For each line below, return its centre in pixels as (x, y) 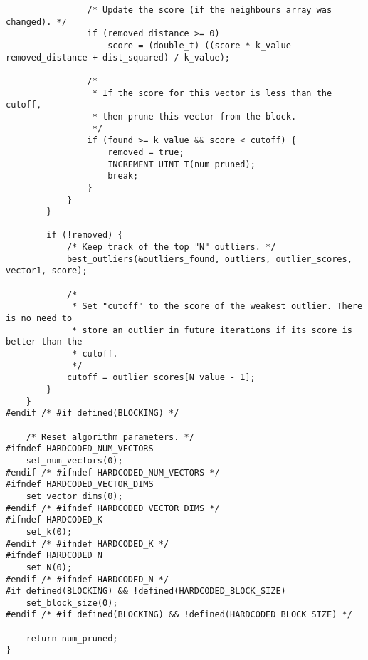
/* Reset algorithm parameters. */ (110, 437)
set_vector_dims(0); (74, 496)
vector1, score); (47, 271)
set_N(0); (49, 567)
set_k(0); (49, 531)
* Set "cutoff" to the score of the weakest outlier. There (217, 307)
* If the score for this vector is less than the (212, 93)
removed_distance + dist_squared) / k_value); (118, 57)
